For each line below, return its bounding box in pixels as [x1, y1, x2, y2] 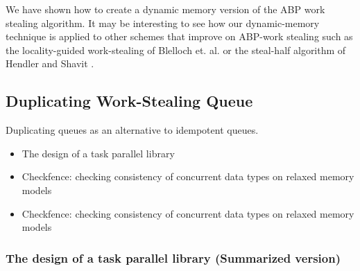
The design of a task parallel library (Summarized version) [6, 249, 341, 266]
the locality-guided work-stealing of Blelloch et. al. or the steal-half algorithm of [6, 42, 346, 57]
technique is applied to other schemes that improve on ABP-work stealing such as [6, 29, 353, 44]
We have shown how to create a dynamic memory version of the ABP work [6, 2, 325, 16]
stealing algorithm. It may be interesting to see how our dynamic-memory [6, 15, 320, 30]
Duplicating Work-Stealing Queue [6, 90, 253, 112]
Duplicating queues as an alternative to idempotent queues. [6, 123, 259, 137]
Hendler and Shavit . [6, 56, 94, 71]
